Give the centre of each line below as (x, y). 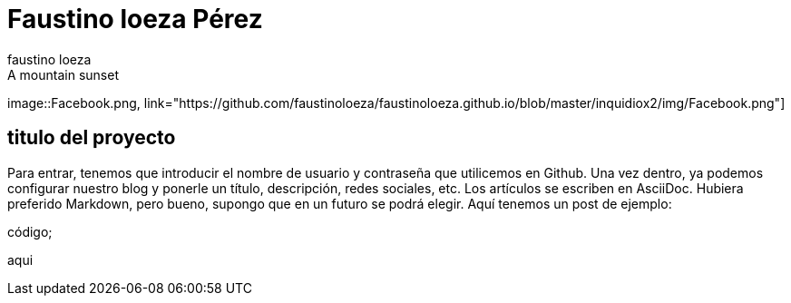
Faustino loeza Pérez (135, 19)
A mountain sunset (63, 74)
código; (30, 231)
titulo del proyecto (92, 138)
